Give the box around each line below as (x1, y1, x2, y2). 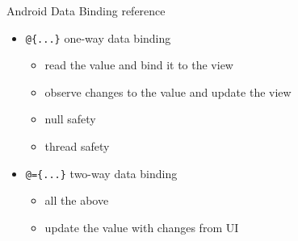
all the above (44, 192, 109, 209)
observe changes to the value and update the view (44, 83, 292, 100)
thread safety (44, 138, 110, 155)
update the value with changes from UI (44, 218, 239, 235)
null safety (44, 110, 96, 127)
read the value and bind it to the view (44, 56, 233, 73)
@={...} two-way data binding (25, 164, 178, 181)
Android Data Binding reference (6, 2, 166, 19)
